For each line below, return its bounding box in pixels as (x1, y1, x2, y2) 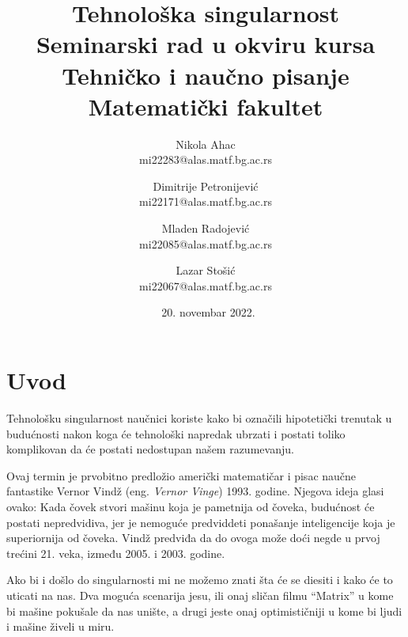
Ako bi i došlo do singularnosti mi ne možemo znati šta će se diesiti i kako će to (6, 571, 393, 588)
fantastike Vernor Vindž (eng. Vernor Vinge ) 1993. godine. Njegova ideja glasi (6, 483, 384, 499)
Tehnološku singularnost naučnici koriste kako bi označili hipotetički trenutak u (6, 409, 392, 426)
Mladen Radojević (161, 220, 250, 237)
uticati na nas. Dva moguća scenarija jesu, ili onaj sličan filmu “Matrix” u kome (6, 586, 394, 603)
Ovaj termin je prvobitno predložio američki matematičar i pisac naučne (6, 467, 357, 483)
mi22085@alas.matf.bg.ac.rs (139, 235, 272, 252)
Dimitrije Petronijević (153, 177, 259, 194)
